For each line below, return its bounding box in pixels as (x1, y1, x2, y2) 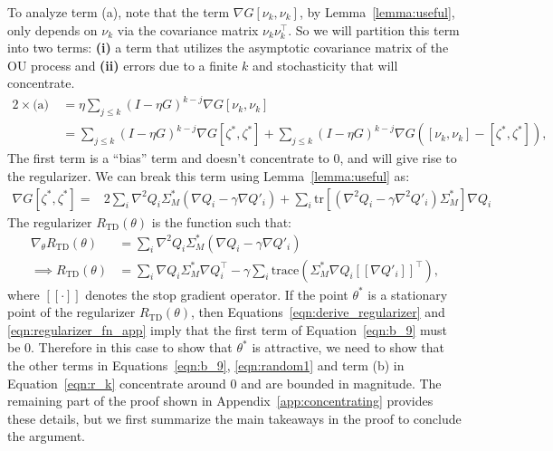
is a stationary (367, 284, 448, 303)
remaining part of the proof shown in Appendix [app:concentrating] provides (7, 391, 434, 410)
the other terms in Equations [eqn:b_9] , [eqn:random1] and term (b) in (7, 356, 405, 375)
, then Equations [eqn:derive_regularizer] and (191, 302, 445, 321)
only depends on (7, 20, 98, 39)
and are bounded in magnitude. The (241, 373, 442, 392)
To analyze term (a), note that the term (7, 3, 230, 21)
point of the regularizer (7, 302, 136, 321)
